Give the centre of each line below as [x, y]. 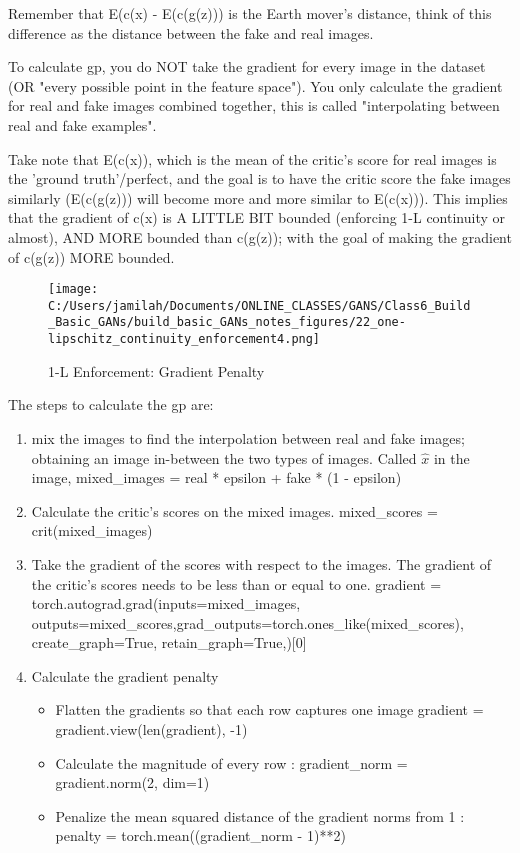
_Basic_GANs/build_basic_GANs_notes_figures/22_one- [227, 322]
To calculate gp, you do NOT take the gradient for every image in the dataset [247, 66]
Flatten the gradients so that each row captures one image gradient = [269, 709]
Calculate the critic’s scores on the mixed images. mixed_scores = [234, 510]
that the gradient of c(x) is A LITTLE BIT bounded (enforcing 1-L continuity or [257, 217]
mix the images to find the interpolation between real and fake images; [248, 437]
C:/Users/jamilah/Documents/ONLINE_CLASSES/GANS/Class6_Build [259, 305]
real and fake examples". [82, 124]
